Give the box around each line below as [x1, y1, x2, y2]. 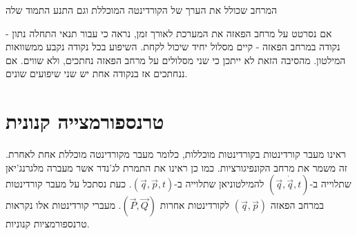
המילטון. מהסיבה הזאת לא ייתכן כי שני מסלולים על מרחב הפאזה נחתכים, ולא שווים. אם [6, 52, 346, 67]
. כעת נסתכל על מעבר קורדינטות [6, 176, 132, 191]
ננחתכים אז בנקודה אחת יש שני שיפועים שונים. [6, 66, 188, 81]
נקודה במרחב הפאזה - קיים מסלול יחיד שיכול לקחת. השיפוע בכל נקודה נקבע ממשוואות [6, 39, 340, 54]
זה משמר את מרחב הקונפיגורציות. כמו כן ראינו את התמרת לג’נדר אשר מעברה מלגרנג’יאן [6, 160, 347, 174]
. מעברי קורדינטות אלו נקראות [6, 198, 122, 212]
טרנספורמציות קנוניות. [6, 216, 90, 231]
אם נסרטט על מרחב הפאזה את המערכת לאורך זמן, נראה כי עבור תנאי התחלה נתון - [6, 25, 332, 40]
